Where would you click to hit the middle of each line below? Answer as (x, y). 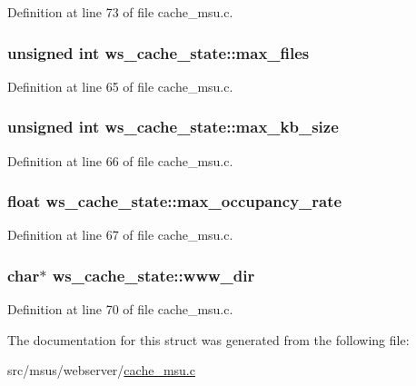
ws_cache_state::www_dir (154, 275)
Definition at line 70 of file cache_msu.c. (120, 309)
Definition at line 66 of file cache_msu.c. (120, 160)
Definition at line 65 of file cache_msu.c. (120, 86)
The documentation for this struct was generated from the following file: (208, 339)
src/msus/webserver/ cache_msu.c (101, 370)
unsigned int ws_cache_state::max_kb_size (173, 127)
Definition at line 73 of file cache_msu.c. (120, 12)
